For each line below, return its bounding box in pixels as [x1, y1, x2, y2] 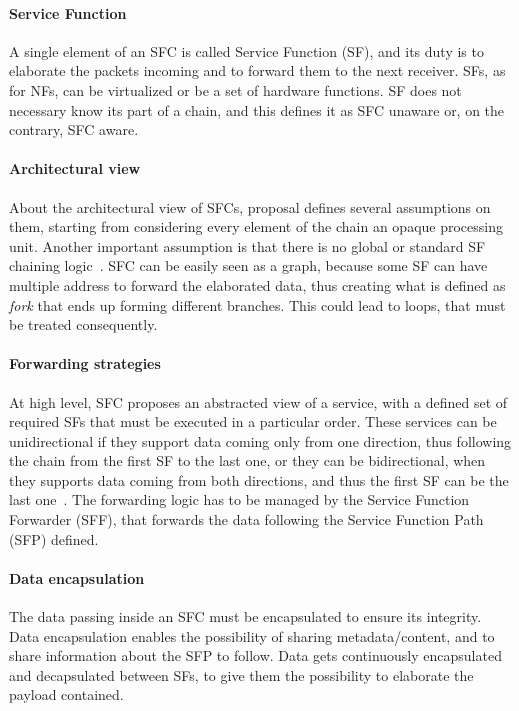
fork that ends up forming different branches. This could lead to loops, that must [9, 294, 506, 315]
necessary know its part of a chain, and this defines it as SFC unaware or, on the [9, 99, 505, 120]
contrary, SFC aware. [9, 119, 139, 140]
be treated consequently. [9, 314, 158, 335]
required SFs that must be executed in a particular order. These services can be [9, 411, 497, 432]
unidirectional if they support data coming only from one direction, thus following [9, 430, 512, 451]
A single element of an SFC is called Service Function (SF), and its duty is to [9, 40, 484, 61]
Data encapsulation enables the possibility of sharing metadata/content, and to [9, 625, 495, 646]
